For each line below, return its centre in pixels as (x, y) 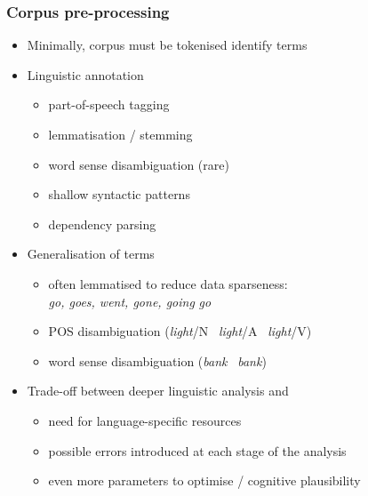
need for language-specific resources (145, 420)
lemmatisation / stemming (120, 134)
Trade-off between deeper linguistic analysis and (158, 391)
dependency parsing (102, 224)
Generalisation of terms (91, 254)
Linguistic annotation (85, 74)
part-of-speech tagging (109, 104)
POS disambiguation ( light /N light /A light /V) (180, 331)
